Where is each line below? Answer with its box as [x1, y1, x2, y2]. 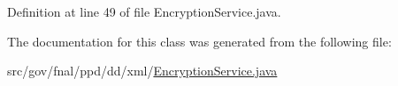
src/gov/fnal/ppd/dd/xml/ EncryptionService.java [7, 61, 278, 80]
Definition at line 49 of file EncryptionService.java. [7, 3, 281, 20]
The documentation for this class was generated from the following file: [7, 32, 392, 50]
